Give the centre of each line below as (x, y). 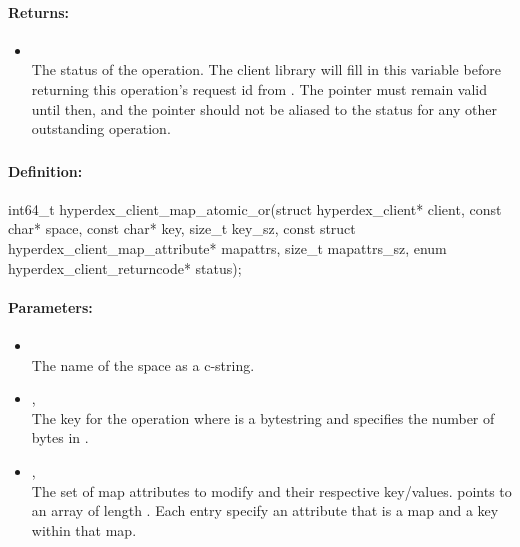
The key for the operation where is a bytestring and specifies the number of (263, 417)
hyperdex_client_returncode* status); (125, 267)
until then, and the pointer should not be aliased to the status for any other (264, 108)
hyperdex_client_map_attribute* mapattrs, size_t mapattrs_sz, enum (227, 248)
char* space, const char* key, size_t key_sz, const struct (182, 228)
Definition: (45, 170)
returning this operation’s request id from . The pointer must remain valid (259, 88)
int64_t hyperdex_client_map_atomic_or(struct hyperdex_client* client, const (255, 208)
